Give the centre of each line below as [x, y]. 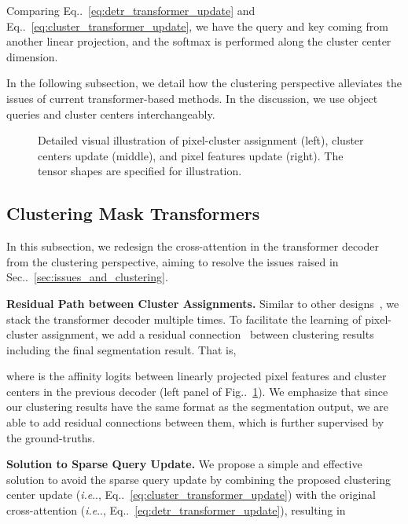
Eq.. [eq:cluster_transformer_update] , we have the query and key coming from [197, 26]
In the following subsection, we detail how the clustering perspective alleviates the [204, 83]
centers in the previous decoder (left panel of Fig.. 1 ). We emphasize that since [197, 391]
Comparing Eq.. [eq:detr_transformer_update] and [131, 10]
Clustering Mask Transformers [133, 213]
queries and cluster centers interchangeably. [111, 114]
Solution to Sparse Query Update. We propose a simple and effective [184, 464]
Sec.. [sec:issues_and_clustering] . [87, 277]
